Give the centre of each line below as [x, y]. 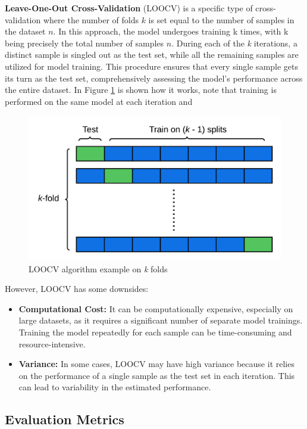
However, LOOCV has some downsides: [77, 289]
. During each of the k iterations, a [234, 43]
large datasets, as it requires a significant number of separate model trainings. [161, 320]
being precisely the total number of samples [84, 43]
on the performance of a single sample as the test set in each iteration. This [157, 375]
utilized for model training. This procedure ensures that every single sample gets [152, 66]
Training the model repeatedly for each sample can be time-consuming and [155, 332]
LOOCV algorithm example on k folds [98, 268]
